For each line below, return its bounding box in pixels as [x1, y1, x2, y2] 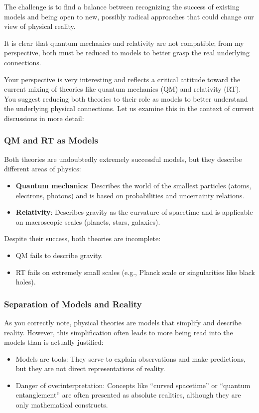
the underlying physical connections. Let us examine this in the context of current [4, 103, 255, 114]
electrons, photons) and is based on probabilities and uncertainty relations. [15, 190, 245, 200]
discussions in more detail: [4, 113, 84, 123]
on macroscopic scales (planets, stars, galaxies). [15, 216, 160, 227]
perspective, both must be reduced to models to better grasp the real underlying [4, 47, 250, 58]
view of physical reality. [4, 21, 76, 31]
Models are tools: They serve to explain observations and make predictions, [15, 353, 246, 364]
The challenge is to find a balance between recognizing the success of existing [4, 1, 240, 11]
